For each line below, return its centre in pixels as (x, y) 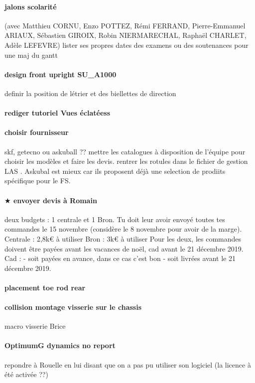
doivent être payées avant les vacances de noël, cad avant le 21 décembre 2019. (124, 248)
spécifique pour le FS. (38, 181)
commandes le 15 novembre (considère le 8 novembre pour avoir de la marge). (123, 229)
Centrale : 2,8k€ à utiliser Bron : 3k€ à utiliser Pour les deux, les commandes (123, 238)
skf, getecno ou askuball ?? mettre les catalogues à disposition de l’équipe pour (125, 151)
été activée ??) (26, 374)
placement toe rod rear (45, 287)
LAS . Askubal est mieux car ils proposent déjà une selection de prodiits (115, 171)
